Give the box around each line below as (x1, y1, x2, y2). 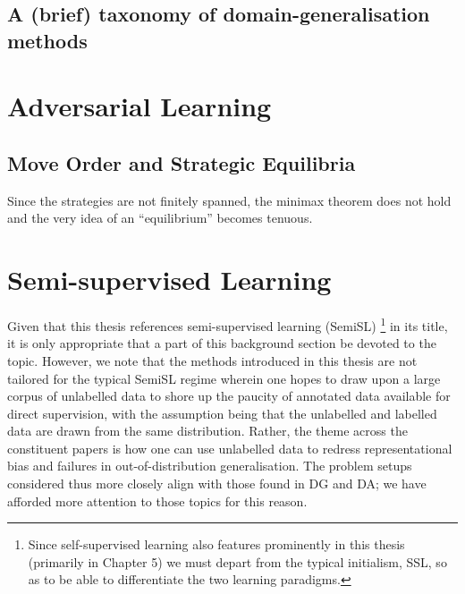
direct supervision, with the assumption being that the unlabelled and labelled (7, 403, 437, 422)
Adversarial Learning (7, 88, 272, 124)
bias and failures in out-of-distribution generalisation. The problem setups (7, 456, 412, 475)
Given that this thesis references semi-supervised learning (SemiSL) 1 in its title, (7, 314, 448, 335)
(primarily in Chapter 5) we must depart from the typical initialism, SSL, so (28, 552, 447, 571)
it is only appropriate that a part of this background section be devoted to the (7, 334, 436, 352)
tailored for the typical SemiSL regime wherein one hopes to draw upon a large (7, 369, 441, 387)
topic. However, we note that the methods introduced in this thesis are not (7, 351, 418, 369)
